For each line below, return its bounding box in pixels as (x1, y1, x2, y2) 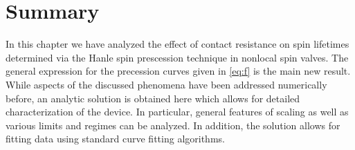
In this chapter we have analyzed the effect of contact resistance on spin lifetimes (6, 37, 349, 51)
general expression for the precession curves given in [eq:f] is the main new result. (6, 64, 351, 78)
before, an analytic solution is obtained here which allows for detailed (6, 91, 300, 105)
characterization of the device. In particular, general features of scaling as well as (6, 104, 349, 119)
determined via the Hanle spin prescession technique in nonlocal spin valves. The (6, 50, 349, 64)
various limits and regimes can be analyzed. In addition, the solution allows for (6, 118, 340, 132)
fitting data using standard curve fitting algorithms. (6, 131, 225, 146)
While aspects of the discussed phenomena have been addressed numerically (6, 77, 327, 91)
